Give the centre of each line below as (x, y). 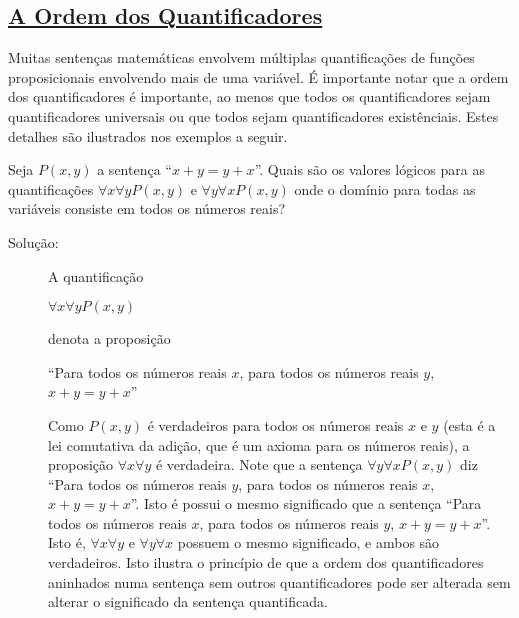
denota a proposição (109, 338)
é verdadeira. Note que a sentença (259, 464)
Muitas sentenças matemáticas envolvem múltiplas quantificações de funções (241, 57)
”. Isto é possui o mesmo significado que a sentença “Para (306, 503)
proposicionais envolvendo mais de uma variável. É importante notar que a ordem (258, 76)
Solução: (33, 241)
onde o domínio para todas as (385, 188)
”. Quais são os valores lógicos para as (369, 169)
